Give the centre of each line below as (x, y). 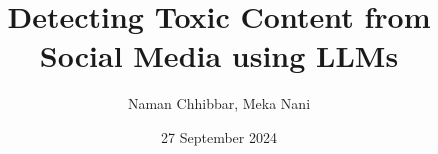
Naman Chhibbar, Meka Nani (219, 103)
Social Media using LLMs (219, 55)
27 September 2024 (219, 136)
